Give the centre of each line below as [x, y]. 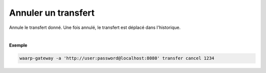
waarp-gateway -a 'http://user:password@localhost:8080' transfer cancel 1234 [117, 58]
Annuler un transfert [52, 13]
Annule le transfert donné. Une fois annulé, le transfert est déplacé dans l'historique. [95, 27]
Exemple [18, 45]
